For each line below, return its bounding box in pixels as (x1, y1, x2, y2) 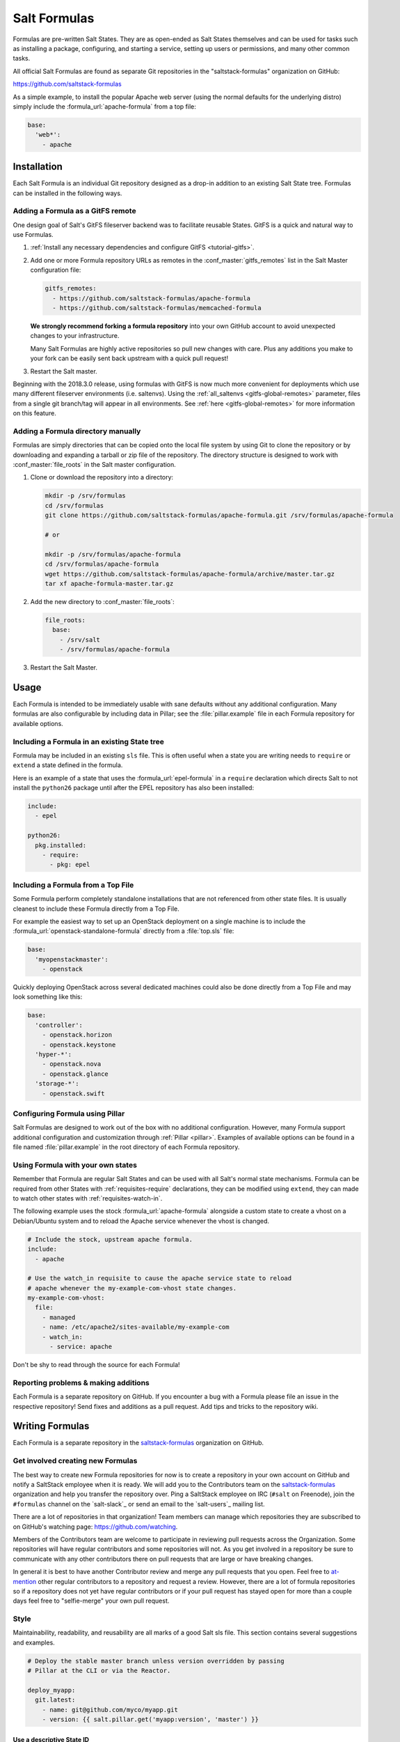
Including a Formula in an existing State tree (13, 737, 165, 746)
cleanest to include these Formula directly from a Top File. (13, 904, 180, 913)
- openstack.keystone (42, 1040, 116, 1049)
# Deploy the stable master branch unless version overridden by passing (27, 1657, 285, 1665)
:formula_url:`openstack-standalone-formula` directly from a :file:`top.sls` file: (13, 927, 234, 935)
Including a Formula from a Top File (13, 880, 134, 890)
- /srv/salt (59, 635, 101, 644)
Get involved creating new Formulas (13, 1456, 138, 1466)
